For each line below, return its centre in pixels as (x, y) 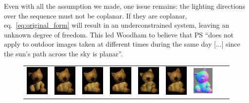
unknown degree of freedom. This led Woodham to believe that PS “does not (119, 34)
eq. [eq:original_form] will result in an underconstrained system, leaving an (116, 25)
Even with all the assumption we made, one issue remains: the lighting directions (125, 6)
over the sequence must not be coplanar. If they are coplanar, (96, 15)
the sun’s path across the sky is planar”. (63, 53)
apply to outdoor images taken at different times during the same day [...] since (122, 44)
